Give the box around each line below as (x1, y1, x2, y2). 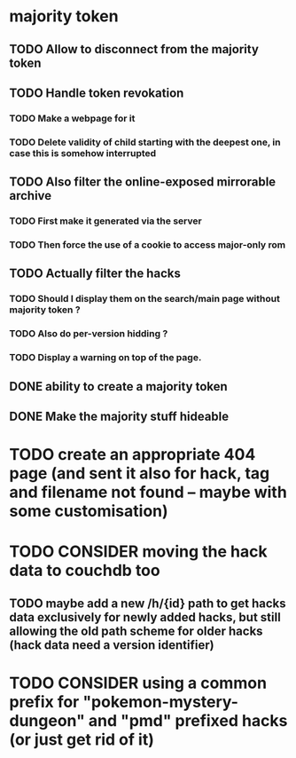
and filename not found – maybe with (9, 482, 288, 502)
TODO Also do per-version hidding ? (9, 328, 168, 340)
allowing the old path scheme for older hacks (9, 623, 263, 638)
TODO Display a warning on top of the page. (9, 351, 202, 364)
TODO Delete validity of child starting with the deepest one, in (9, 136, 281, 148)
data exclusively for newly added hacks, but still (9, 610, 281, 625)
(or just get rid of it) (9, 730, 155, 749)
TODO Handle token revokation (9, 85, 184, 100)
